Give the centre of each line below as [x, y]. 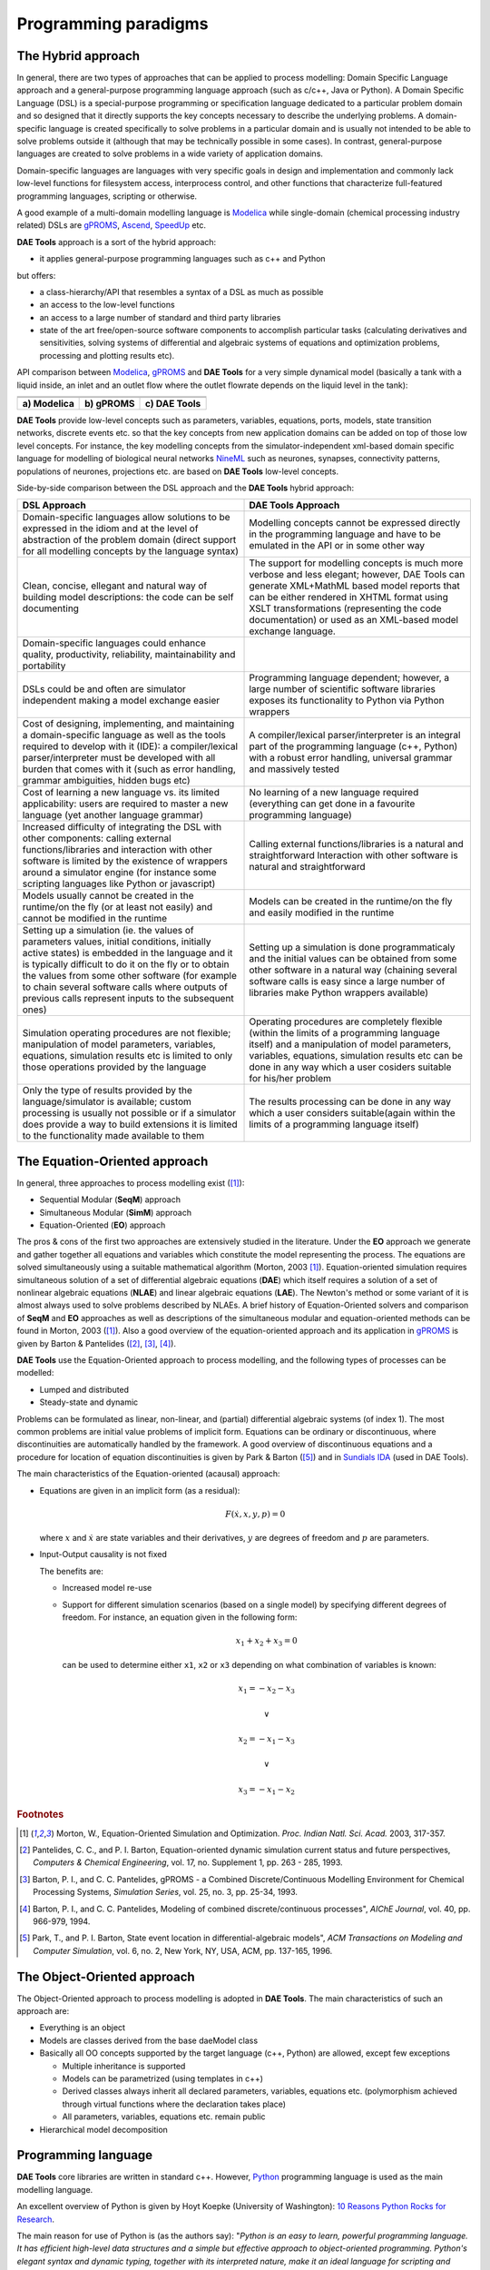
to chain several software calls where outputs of [125, 987]
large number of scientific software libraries [342, 689]
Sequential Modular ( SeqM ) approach [110, 1199]
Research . [35, 2219]
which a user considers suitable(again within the [352, 1113]
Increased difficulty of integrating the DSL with [122, 827]
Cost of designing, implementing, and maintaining [128, 724]
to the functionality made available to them [113, 1136]
